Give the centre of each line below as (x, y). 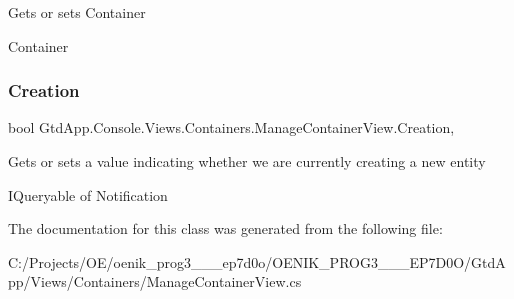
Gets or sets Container (77, 12)
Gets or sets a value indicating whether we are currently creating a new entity (247, 161)
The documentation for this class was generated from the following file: (225, 228)
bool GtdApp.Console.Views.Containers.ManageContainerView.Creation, (231, 127)
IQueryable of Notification (88, 194)
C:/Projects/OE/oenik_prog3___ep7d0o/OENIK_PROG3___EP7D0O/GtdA (257, 261)
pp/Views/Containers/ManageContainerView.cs (155, 281)
